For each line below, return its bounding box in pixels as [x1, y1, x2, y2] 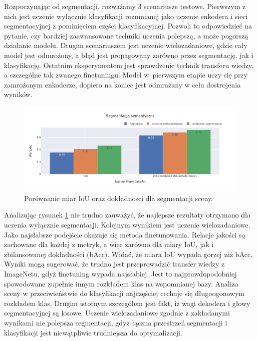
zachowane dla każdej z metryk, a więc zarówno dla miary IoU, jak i [4, 239, 214, 249]
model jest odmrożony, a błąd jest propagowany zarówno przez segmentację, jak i [4, 49, 253, 60]
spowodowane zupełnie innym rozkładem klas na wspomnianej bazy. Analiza [4, 278, 238, 288]
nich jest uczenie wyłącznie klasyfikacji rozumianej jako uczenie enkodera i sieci [4, 10, 248, 21]
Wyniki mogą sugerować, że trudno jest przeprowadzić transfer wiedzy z [4, 258, 225, 269]
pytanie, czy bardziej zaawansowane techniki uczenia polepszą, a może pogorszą [4, 30, 248, 40]
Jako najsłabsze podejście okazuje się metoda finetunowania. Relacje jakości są [4, 229, 245, 239]
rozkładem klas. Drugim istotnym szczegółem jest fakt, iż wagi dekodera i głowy [4, 297, 250, 308]
